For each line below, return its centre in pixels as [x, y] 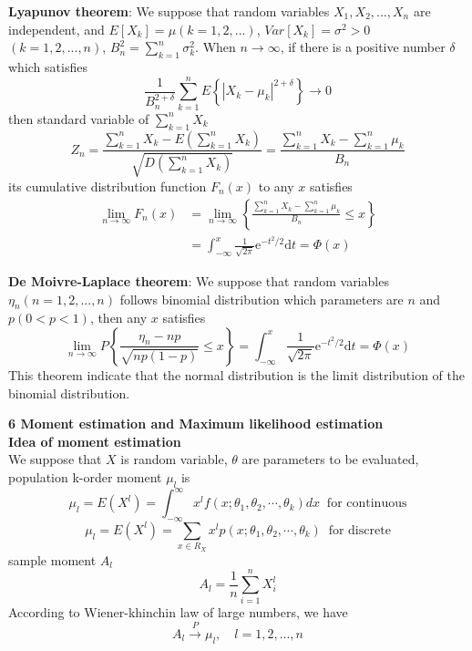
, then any [118, 318]
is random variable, [174, 459]
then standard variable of [79, 118]
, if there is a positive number [363, 47]
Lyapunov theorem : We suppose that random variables [169, 11]
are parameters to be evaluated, [330, 459]
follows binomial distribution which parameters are [262, 299]
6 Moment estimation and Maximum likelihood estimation [196, 424]
